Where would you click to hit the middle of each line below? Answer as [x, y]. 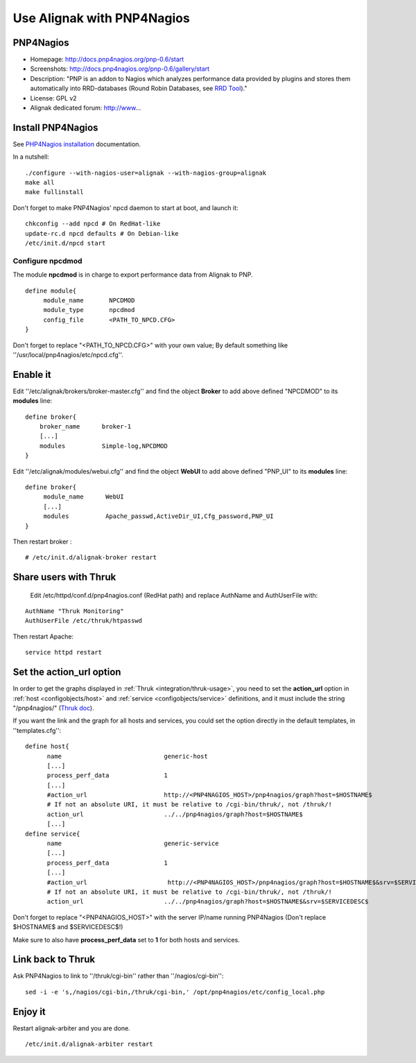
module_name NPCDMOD [89, 300]
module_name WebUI [84, 497]
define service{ [53, 833]
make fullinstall [54, 192]
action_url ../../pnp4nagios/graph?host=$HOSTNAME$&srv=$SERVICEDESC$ [208, 902]
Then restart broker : [42, 542]
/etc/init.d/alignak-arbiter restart [89, 1044]
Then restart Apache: [43, 636]
